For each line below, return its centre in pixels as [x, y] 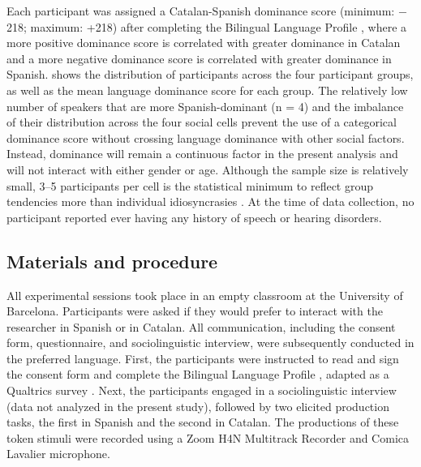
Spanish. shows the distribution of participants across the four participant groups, [210, 74]
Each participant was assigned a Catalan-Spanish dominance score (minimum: [201, 11]
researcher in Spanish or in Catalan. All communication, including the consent [201, 326]
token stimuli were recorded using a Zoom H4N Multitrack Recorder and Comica [208, 437]
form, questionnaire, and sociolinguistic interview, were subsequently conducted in [210, 343]
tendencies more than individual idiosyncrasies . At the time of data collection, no [210, 201]
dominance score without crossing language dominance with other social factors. [206, 137]
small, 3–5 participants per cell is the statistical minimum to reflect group [190, 185]
